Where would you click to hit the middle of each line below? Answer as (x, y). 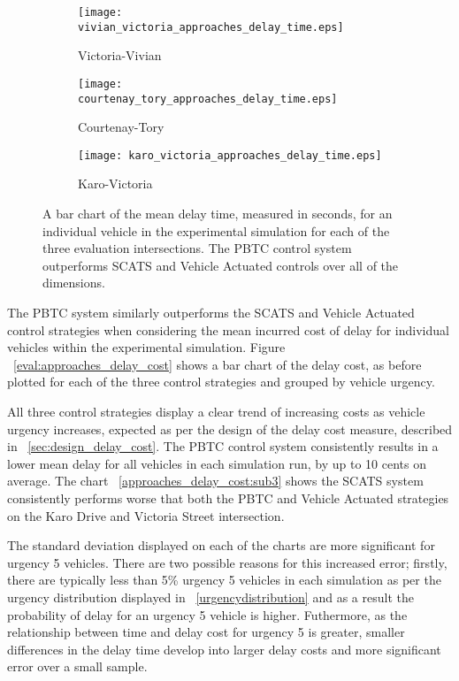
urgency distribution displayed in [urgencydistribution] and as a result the (210, 597)
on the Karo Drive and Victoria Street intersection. (146, 515)
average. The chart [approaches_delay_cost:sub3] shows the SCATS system (215, 481)
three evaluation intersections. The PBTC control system (197, 248)
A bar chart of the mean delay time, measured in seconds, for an (218, 214)
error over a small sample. (77, 666)
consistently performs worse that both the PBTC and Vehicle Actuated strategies (228, 497)
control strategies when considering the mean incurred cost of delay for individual (228, 329)
